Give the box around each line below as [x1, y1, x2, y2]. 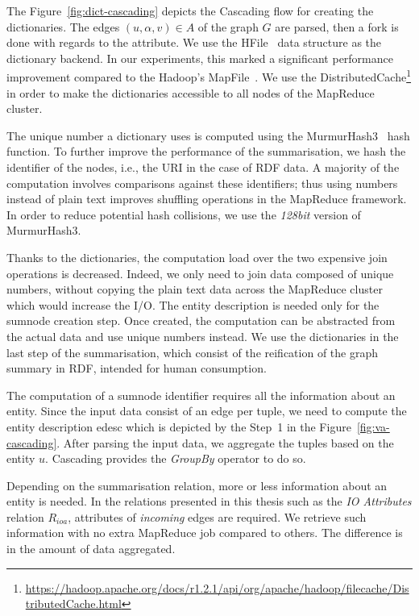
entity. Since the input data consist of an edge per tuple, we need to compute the [6, 402, 407, 419]
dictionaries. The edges [6, 18, 120, 35]
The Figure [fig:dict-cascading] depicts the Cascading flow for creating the [6, 2, 374, 19]
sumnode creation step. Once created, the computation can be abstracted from [6, 312, 396, 329]
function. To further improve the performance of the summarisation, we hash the [6, 143, 406, 160]
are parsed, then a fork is [275, 18, 399, 35]
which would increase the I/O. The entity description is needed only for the [6, 296, 380, 313]
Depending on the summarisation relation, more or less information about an [6, 477, 388, 493]
